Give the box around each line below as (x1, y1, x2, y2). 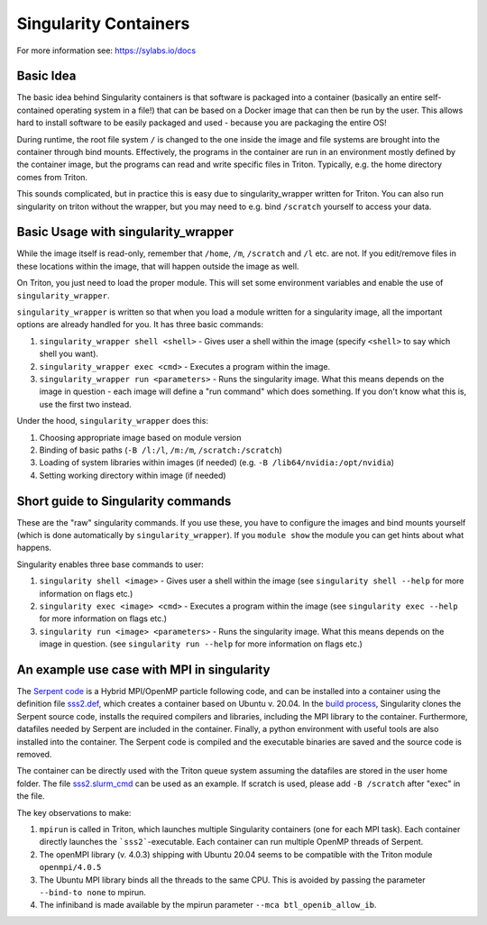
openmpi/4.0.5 (39, 862, 102, 873)
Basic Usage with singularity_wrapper (16, 224, 234, 240)
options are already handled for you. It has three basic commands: (16, 319, 263, 330)
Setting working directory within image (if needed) (39, 470, 226, 481)
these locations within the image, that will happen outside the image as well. (16, 261, 299, 271)
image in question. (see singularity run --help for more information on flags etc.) (39, 638, 363, 649)
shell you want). (39, 348, 99, 360)
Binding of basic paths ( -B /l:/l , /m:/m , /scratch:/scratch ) (39, 444, 283, 455)
